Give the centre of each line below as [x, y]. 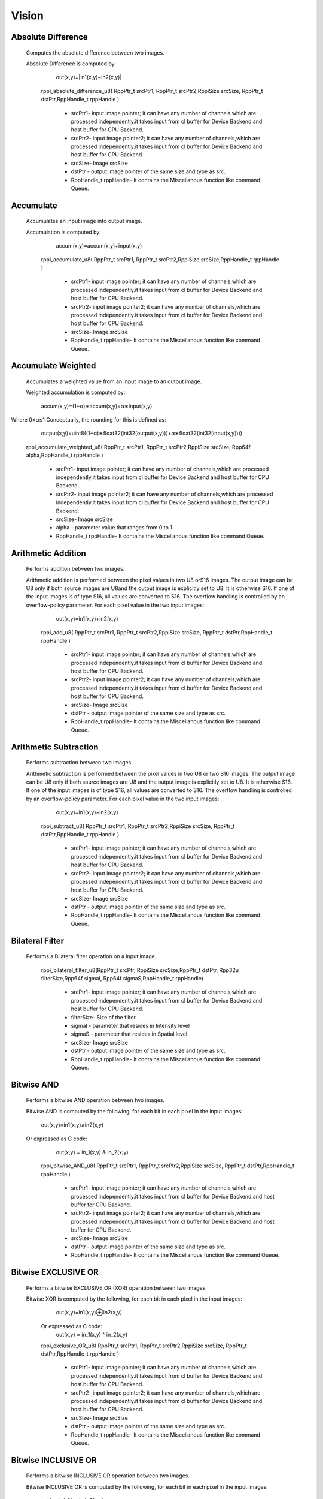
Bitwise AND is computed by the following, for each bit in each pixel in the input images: [135, 1111]
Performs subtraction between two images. [79, 763]
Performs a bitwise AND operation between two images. [95, 1100]
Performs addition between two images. [75, 569]
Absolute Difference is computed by [70, 64]
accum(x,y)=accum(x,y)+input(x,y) [99, 246]
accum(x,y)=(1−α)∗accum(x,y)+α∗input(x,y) [97, 406]
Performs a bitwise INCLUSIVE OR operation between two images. [108, 1476]
